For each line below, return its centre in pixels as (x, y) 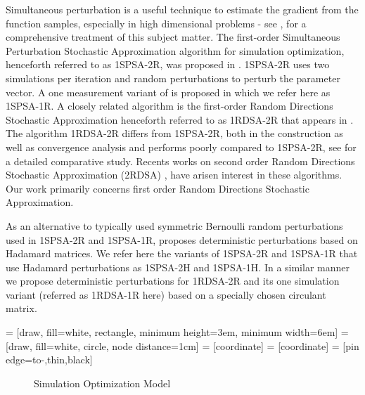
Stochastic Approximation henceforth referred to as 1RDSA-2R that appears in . (180, 119)
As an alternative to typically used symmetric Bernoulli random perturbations (174, 225)
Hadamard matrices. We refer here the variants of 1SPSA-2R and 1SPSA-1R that (182, 253)
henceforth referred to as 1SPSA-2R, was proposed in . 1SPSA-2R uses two (168, 64)
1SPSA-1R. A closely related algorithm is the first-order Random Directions (169, 106)
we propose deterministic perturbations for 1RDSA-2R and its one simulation (173, 281)
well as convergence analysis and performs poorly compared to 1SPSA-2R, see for (181, 147)
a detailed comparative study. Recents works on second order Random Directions (180, 161)
